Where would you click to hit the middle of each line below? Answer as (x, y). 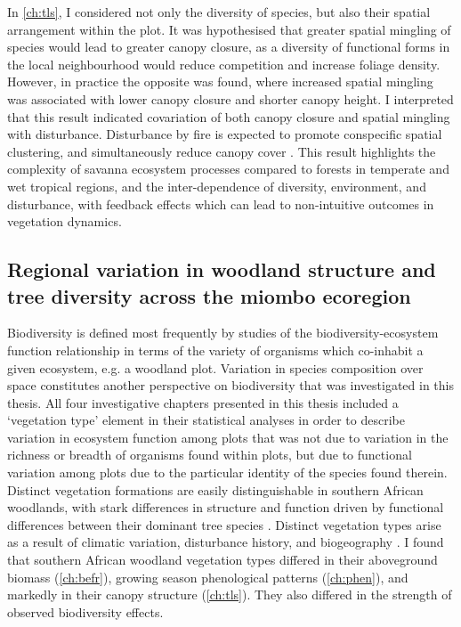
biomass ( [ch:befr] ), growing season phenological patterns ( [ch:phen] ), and (208, 577)
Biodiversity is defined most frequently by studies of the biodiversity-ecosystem (223, 333)
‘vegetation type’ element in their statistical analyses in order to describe (206, 420)
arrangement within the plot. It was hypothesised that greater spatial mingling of (229, 29)
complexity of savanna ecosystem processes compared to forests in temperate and (228, 169)
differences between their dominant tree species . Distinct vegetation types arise (224, 524)
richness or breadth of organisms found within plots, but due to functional (210, 455)
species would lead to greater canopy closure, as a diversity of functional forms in (229, 47)
